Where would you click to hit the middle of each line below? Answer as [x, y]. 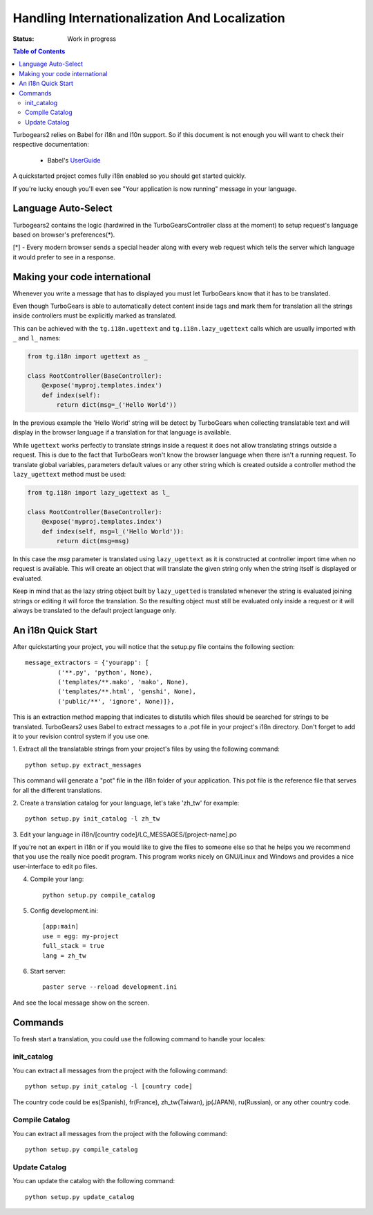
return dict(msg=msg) [93, 541]
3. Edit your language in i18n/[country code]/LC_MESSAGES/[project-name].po [125, 834]
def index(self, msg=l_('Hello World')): [113, 531]
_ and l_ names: [37, 338]
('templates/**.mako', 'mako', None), [123, 682]
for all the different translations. [58, 790]
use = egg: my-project [81, 936]
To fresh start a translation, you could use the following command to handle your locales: [139, 1039]
